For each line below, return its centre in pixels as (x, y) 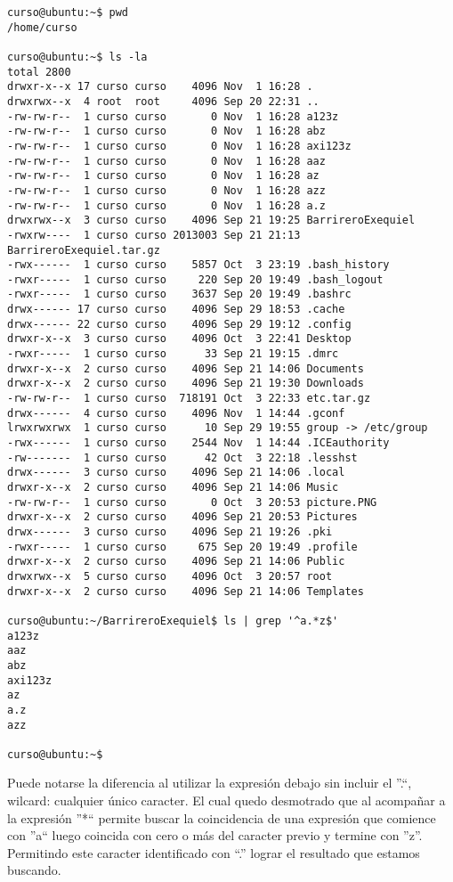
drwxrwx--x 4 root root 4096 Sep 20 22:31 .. (163, 101)
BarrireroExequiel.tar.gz (84, 250)
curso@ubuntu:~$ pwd (68, 12)
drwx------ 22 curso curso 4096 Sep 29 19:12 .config (179, 324)
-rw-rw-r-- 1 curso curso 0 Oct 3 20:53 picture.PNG (192, 502)
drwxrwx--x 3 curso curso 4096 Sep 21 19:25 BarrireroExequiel (211, 220)
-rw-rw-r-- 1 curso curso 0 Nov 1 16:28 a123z (173, 116)
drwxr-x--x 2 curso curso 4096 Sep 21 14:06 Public (176, 562)
